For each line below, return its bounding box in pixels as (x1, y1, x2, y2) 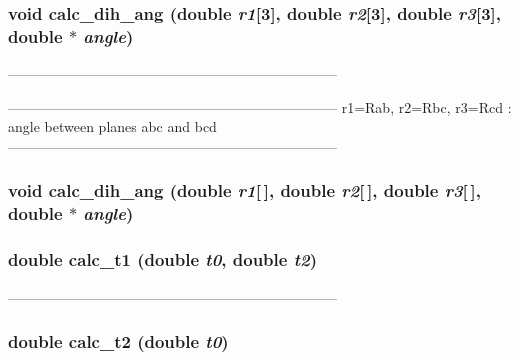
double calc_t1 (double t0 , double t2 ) (8, 247, 317, 272)
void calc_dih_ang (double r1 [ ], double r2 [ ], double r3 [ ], (8, 178, 481, 203)
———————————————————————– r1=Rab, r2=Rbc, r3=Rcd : (8, 96, 512, 117)
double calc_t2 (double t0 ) (8, 329, 229, 354)
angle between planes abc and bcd (8, 116, 217, 137)
